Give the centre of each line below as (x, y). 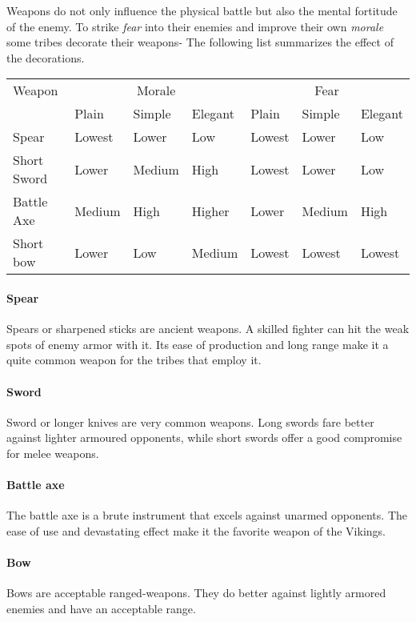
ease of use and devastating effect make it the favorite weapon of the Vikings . (196, 530)
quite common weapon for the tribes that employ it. (134, 360)
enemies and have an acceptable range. (101, 608)
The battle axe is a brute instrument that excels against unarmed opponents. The (207, 515)
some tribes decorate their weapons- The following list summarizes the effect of (200, 42)
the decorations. (46, 57)
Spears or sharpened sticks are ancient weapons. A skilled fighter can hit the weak (208, 329)
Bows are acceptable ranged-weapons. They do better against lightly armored (196, 593)
